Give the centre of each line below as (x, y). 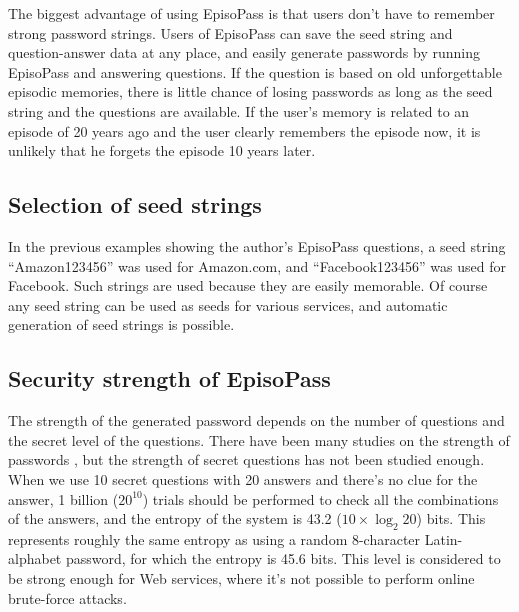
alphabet (35, 558)
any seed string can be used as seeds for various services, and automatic (228, 304)
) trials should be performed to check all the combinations (320, 498)
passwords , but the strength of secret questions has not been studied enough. (246, 459)
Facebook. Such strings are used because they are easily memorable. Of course (248, 285)
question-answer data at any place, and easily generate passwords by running (244, 52)
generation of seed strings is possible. (121, 324)
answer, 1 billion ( (63, 498)
